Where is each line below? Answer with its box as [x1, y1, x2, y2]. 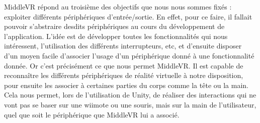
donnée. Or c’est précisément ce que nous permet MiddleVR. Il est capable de [4, 60, 243, 70]
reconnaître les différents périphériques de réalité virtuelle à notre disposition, [4, 70, 243, 80]
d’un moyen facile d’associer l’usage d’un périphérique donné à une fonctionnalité [4, 50, 254, 60]
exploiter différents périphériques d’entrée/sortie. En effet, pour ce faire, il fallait [4, 11, 252, 21]
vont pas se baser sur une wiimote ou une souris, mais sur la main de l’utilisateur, [4, 99, 256, 109]
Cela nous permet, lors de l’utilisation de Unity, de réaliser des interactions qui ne [4, 89, 256, 100]
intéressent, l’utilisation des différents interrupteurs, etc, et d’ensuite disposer [4, 40, 242, 51]
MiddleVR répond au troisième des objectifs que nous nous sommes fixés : [4, 1, 232, 11]
